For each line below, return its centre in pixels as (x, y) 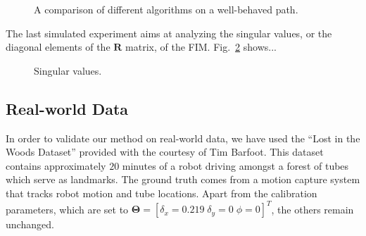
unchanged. (30, 224)
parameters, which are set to (67, 209)
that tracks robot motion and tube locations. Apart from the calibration (162, 193)
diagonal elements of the (58, 47)
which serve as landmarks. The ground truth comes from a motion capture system (183, 179)
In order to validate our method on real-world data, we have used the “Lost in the (183, 138)
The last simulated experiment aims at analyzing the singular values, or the (169, 33)
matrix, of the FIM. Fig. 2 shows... (201, 47)
